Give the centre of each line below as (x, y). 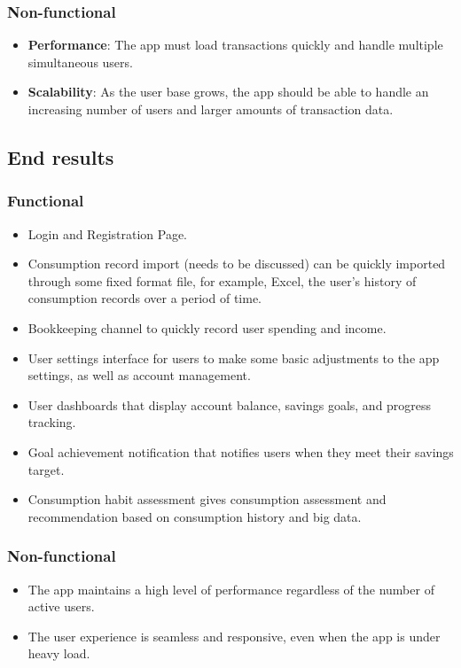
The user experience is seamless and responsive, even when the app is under (234, 636)
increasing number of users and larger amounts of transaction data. (211, 109)
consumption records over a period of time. (145, 298)
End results (61, 156)
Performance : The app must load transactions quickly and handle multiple (235, 45)
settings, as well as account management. (139, 375)
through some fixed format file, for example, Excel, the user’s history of (222, 280)
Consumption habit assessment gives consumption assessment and (207, 499)
